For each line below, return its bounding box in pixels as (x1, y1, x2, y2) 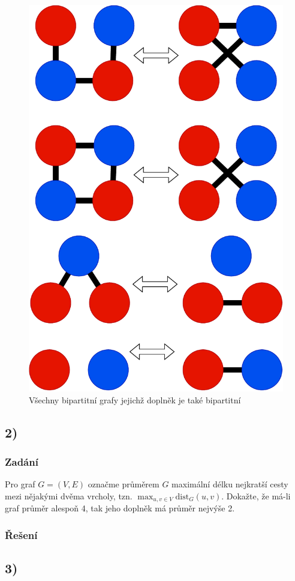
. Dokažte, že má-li (221, 489, 291, 502)
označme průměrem (88, 478, 159, 490)
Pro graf (5, 478, 35, 490)
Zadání (5, 454, 38, 469)
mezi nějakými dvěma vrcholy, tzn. (5, 489, 133, 502)
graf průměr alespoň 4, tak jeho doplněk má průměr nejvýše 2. (5, 502, 235, 514)
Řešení (5, 527, 38, 542)
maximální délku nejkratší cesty (171, 478, 288, 490)
